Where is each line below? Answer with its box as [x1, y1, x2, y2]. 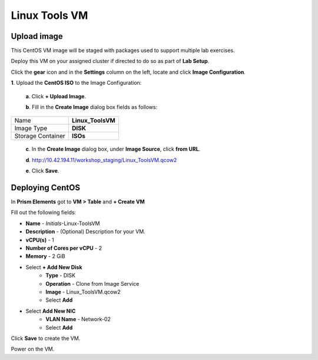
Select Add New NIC [25, 307, 76, 315]
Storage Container [14, 132, 66, 140]
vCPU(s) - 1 [25, 236, 54, 243]
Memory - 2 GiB [25, 253, 65, 260]
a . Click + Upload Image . [25, 93, 87, 100]
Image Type [14, 124, 48, 133]
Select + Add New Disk [25, 263, 82, 270]
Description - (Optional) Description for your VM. [25, 228, 145, 235]
